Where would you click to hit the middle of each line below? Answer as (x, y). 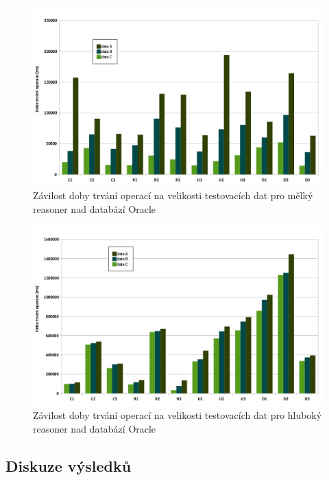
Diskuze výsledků (69, 465)
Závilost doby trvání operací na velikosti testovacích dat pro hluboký (178, 415)
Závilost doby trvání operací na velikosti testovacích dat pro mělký (173, 195)
